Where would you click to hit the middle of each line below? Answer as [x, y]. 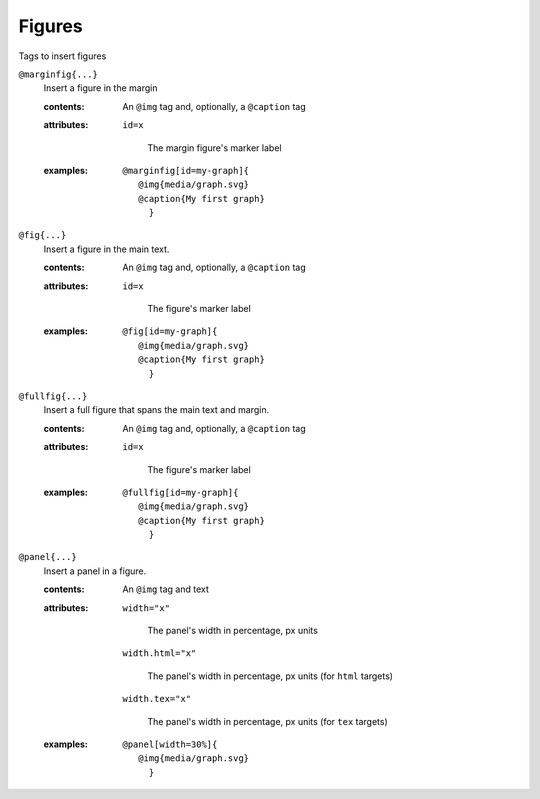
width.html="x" [159, 653]
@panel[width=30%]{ [170, 744]
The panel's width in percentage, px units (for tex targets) [268, 721]
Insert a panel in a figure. [95, 571]
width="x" [146, 608]
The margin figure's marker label [214, 147]
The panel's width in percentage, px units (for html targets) [270, 676]
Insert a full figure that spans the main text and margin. [156, 410]
